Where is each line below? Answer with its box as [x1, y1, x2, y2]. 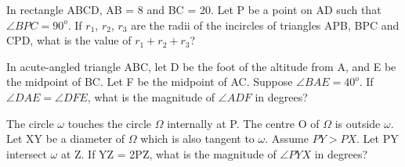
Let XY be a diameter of [6, 130, 125, 147]
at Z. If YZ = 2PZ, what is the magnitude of [60, 145, 277, 162]
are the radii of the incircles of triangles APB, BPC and [131, 16, 400, 33]
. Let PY [356, 130, 399, 147]
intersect [6, 145, 47, 162]
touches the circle [67, 115, 151, 131]
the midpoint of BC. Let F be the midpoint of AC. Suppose [6, 73, 293, 90]
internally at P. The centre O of [167, 115, 320, 131]
